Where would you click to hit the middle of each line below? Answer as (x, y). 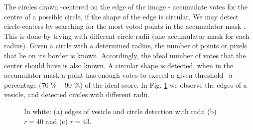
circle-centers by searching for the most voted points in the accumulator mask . (125, 26)
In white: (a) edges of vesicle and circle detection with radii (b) (120, 111)
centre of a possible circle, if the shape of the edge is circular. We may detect (121, 16)
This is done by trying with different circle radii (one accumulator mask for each (127, 36)
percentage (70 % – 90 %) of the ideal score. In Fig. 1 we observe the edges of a (126, 84)
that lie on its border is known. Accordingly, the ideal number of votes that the (125, 55)
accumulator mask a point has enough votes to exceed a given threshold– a (118, 75)
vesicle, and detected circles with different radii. (77, 94)
